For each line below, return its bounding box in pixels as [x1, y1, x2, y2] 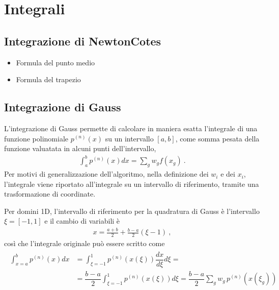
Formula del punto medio [16, 57, 95, 67]
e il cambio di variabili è [44, 215, 120, 226]
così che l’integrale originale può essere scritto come [4, 238, 165, 249]
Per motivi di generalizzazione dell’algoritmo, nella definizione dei [4, 168, 209, 179]
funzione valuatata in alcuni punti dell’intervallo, [4, 143, 156, 154]
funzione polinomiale [4, 133, 69, 143]
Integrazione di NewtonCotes [4, 33, 161, 49]
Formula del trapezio [16, 74, 81, 85]
